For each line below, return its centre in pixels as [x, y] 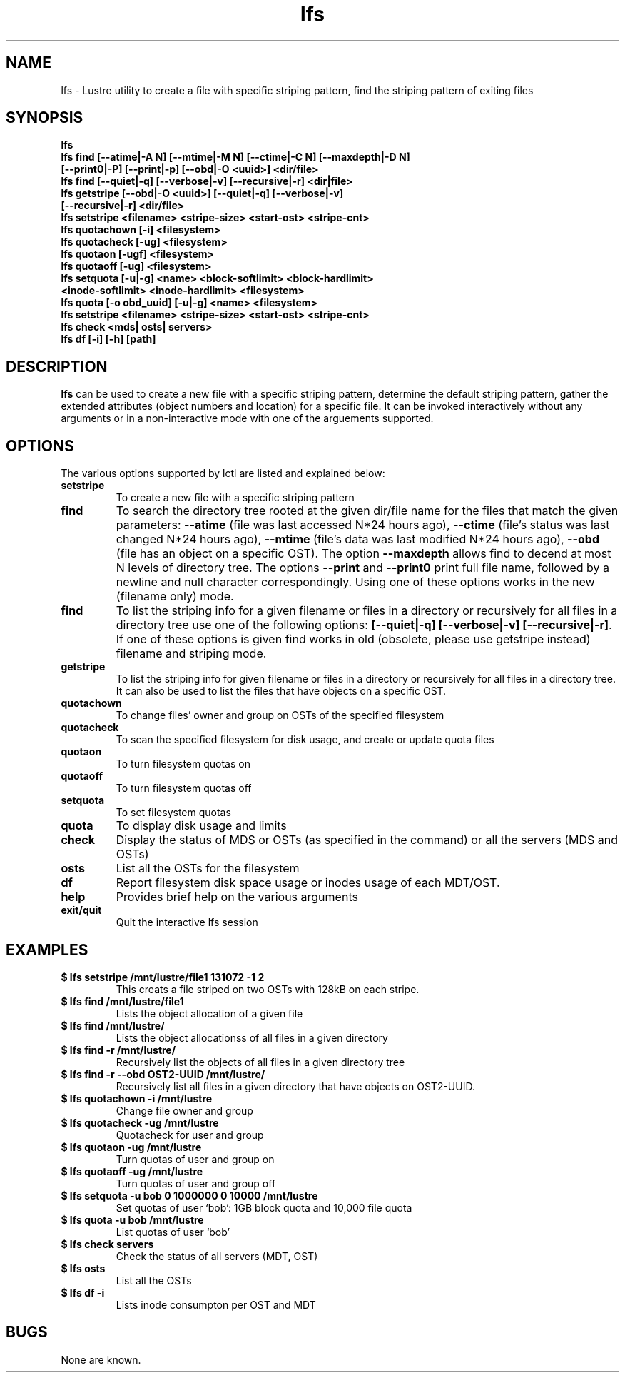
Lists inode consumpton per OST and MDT [216, 1304]
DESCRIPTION [57, 366]
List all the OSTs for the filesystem [208, 869]
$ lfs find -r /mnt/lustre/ [118, 1050]
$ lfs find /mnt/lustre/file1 [122, 1001]
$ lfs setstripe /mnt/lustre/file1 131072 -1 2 [163, 977]
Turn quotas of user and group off [196, 1183]
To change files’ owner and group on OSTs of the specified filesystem [280, 715]
